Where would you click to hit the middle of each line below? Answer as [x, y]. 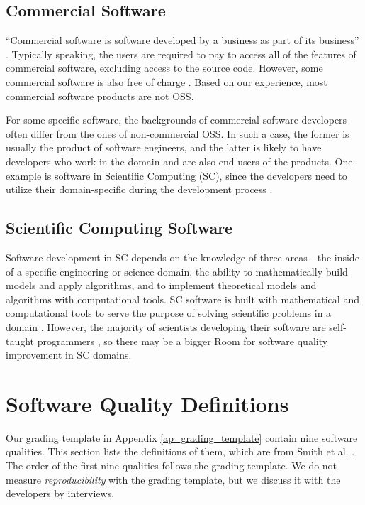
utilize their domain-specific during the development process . [139, 189]
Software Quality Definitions [147, 403]
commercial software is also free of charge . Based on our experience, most [167, 81]
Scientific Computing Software [119, 228]
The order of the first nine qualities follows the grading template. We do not [172, 465]
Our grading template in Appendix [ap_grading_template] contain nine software [182, 437]
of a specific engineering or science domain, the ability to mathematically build [177, 271]
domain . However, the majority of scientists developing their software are [166, 326]
